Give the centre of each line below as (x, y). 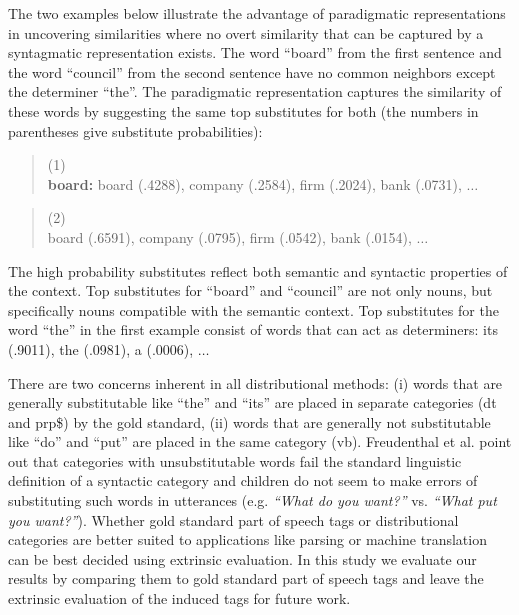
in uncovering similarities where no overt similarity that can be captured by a (246, 32)
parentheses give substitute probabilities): (135, 130)
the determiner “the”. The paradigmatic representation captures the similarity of (255, 91)
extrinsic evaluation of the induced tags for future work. (179, 598)
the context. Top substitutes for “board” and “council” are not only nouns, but (250, 290)
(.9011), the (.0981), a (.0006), (101, 348)
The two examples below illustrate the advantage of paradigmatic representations (257, 13)
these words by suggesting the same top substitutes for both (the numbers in (243, 110)
